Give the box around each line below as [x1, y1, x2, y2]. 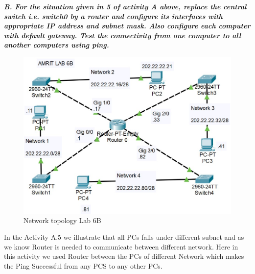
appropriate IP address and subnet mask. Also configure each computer [4, 21, 251, 31]
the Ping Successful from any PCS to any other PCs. [4, 260, 162, 271]
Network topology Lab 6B [23, 215, 101, 225]
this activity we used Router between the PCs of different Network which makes [4, 251, 244, 261]
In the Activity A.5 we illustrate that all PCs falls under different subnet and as [4, 232, 244, 242]
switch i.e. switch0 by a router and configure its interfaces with [4, 11, 223, 21]
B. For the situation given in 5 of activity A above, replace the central [4, 1, 247, 11]
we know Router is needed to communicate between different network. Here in [4, 241, 238, 251]
